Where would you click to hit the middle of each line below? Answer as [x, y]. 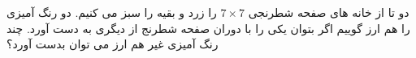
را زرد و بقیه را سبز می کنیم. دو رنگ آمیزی [112, 12]
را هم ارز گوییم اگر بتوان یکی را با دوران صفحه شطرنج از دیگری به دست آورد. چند [208, 28]
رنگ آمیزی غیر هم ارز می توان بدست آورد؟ [113, 44]
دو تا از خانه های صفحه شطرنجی [329, 12]
